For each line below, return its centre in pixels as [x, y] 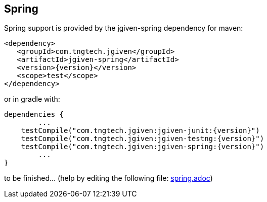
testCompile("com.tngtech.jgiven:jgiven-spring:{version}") [143, 147]
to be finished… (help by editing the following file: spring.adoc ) [108, 178]
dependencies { [34, 115]
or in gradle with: [32, 99]
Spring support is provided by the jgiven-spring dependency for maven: [124, 28]
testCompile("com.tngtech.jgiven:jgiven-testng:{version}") [143, 139]
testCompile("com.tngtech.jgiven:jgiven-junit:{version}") [140, 131]
